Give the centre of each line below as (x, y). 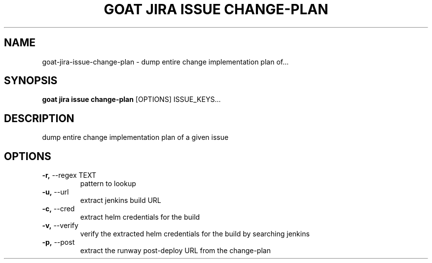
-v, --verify (60, 226)
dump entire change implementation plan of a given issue (135, 137)
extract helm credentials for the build (140, 217)
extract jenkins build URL (121, 200)
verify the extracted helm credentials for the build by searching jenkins (195, 234)
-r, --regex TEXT (69, 175)
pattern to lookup (108, 184)
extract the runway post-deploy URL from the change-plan (175, 251)
